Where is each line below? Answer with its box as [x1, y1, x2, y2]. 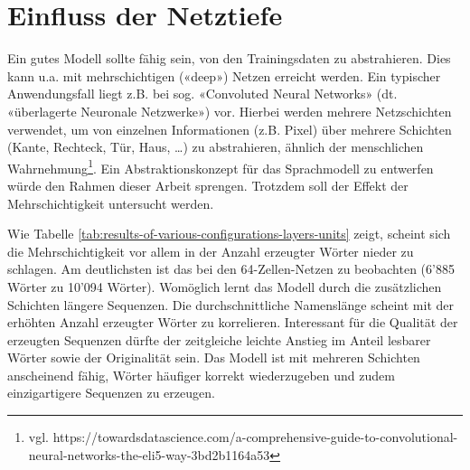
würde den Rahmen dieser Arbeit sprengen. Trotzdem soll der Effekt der [7, 175, 409, 194]
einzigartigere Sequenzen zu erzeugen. [7, 383, 215, 402]
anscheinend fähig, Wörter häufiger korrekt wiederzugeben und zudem [7, 365, 395, 384]
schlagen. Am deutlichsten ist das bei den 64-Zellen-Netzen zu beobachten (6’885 [7, 259, 455, 278]
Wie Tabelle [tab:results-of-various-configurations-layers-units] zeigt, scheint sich [7, 224, 451, 243]
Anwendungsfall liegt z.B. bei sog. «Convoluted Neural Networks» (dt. [7, 84, 398, 103]
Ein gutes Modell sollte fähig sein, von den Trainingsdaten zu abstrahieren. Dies [7, 49, 451, 68]
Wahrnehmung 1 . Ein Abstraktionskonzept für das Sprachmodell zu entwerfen [7, 155, 434, 177]
